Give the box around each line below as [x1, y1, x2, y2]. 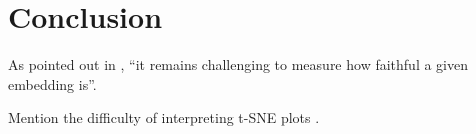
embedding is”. [8, 73, 97, 94]
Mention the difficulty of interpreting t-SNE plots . [8, 107, 320, 128]
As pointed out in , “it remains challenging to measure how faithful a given [8, 54, 468, 75]
